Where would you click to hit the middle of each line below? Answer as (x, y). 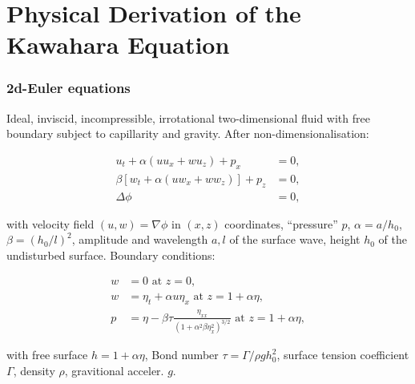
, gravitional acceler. (114, 371)
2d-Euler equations (68, 88)
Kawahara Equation (118, 44)
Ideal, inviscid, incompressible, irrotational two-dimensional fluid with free (188, 117)
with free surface (47, 355)
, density (34, 371)
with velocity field (50, 223)
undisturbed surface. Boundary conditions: (111, 255)
